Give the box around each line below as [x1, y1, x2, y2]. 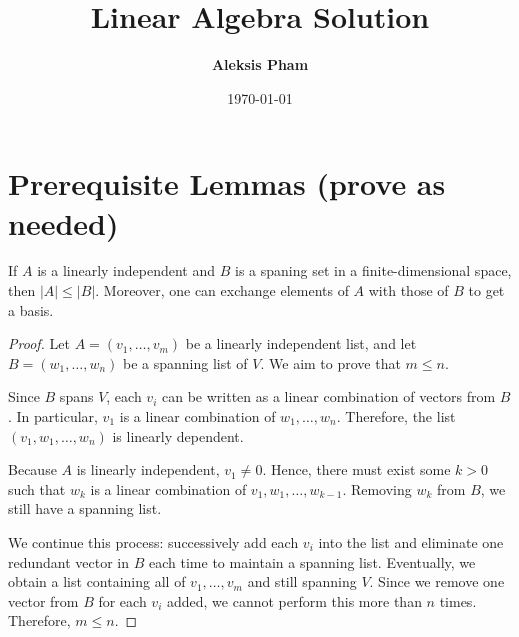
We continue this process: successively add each [8, 531, 299, 552]
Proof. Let [8, 333, 70, 354]
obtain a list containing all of [8, 571, 186, 592]
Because [8, 459, 57, 480]
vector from [8, 590, 79, 611]
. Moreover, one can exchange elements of [95, 280, 349, 301]
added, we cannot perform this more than [166, 590, 422, 611]
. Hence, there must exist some [262, 459, 451, 480]
